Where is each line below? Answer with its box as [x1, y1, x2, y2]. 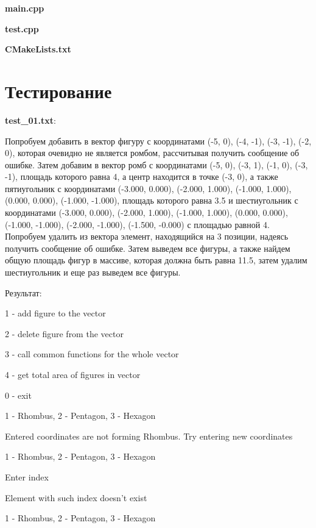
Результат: [5, 286, 42, 299]
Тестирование [5, 78, 112, 103]
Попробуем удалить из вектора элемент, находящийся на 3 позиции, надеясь [5, 230, 289, 243]
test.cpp [5, 22, 39, 35]
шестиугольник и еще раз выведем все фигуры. [5, 266, 181, 279]
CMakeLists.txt [5, 43, 71, 55]
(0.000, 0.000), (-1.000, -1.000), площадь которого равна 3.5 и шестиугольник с [5, 194, 298, 207]
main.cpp [5, 2, 44, 14]
